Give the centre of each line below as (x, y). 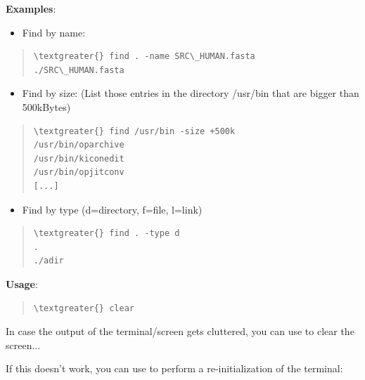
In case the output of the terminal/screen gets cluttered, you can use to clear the (180, 331)
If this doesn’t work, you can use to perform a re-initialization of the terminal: (174, 368)
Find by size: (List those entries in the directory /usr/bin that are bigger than (191, 93)
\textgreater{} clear (84, 308)
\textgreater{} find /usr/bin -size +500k (134, 131)
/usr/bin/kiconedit (79, 158)
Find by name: (54, 32)
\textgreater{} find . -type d (107, 234)
